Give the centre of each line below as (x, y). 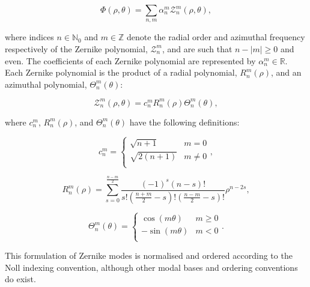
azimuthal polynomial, (46, 84)
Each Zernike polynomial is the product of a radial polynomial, (121, 72)
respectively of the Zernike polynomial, (76, 48)
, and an (286, 72)
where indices (29, 37)
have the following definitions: (184, 122)
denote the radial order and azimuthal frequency (216, 37)
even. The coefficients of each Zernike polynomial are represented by (130, 60)
